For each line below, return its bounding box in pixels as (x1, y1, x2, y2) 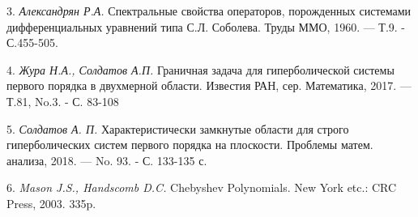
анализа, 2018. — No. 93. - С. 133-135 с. (6, 151, 207, 168)
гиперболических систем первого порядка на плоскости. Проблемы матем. (6, 136, 373, 153)
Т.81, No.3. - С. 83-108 (6, 92, 119, 109)
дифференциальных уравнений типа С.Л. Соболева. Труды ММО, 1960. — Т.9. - (6, 18, 406, 35)
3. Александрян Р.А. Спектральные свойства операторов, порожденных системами (6, 2, 412, 19)
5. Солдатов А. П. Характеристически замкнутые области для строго (6, 120, 349, 137)
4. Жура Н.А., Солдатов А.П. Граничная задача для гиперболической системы (6, 61, 395, 78)
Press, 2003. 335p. (6, 194, 96, 211)
